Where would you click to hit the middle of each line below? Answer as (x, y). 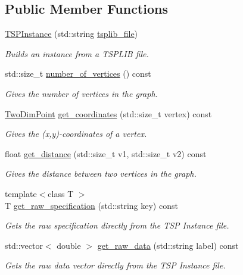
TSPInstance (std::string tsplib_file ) (71, 34)
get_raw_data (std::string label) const (168, 245)
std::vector (24, 245)
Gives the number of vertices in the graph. (81, 93)
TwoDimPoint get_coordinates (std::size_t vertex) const (108, 113)
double (69, 245)
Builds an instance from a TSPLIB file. (77, 53)
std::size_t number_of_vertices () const (78, 74)
